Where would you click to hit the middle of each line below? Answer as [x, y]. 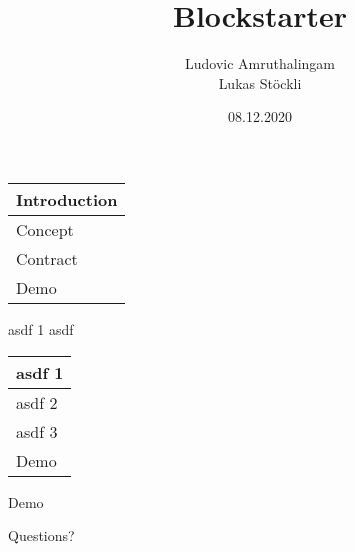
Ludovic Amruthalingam [260, 63]
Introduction [67, 199]
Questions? [41, 535]
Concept [45, 229]
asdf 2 [37, 402]
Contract [47, 258]
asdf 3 [37, 431]
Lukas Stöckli [260, 82]
